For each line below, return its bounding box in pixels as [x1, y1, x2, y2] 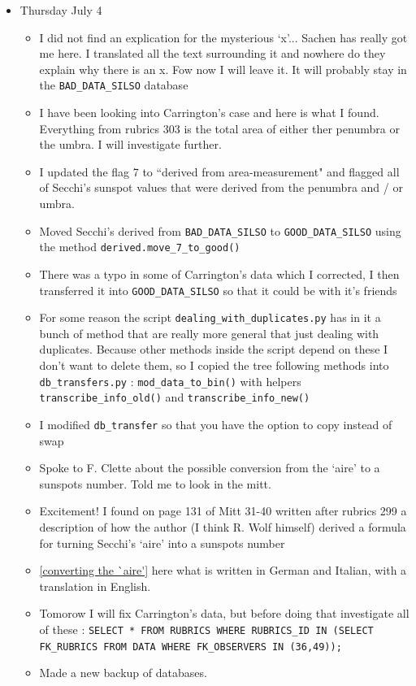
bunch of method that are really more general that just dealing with [39, 324, 379, 341]
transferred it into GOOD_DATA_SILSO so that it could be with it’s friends [39, 281, 397, 298]
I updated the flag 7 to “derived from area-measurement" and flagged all [39, 163, 400, 180]
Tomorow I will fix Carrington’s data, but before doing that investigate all [39, 605, 409, 622]
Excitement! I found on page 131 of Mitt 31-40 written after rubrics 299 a [39, 502, 407, 519]
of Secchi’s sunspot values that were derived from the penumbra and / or [39, 179, 403, 196]
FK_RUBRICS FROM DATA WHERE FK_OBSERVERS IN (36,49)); [39, 640, 342, 653]
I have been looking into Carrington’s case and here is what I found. [39, 104, 379, 121]
